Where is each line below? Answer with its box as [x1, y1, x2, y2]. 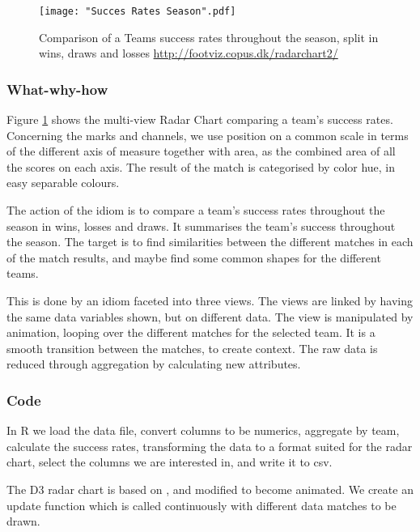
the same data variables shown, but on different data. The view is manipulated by [6, 308, 414, 325]
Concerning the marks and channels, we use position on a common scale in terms [6, 126, 409, 143]
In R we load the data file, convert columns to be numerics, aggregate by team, [6, 422, 400, 439]
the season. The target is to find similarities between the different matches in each [6, 233, 414, 250]
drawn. [6, 513, 40, 530]
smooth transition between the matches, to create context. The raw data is [6, 339, 378, 356]
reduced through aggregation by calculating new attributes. [6, 355, 301, 372]
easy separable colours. [6, 174, 120, 191]
